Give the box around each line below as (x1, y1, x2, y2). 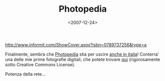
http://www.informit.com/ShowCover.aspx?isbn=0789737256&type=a (5, 41, 147, 47)
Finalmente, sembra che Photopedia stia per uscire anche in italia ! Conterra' (5, 51, 159, 57)
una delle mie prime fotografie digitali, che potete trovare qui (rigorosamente (5, 56, 161, 62)
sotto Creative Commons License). (5, 61, 75, 67)
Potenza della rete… (5, 71, 46, 77)
